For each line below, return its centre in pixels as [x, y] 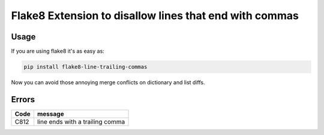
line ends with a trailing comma [81, 121]
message [50, 113]
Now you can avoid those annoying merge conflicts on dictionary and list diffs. [108, 82]
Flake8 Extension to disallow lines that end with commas [155, 16]
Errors [23, 99]
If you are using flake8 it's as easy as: [58, 51]
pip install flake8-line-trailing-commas [85, 67]
